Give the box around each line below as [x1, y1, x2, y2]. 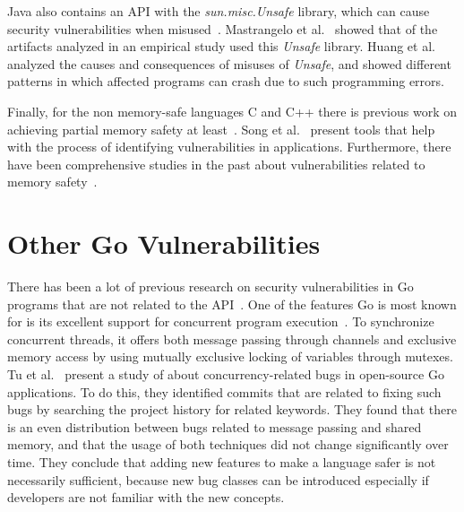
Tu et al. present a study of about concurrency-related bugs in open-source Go [7, 365, 444, 384]
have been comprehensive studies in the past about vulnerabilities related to [7, 154, 425, 173]
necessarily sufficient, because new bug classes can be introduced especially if [7, 470, 429, 489]
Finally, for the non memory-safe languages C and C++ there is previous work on [7, 101, 457, 120]
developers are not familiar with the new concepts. [7, 488, 285, 507]
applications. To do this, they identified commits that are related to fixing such [7, 382, 442, 401]
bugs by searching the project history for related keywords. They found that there [7, 400, 457, 419]
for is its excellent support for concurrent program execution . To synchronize [7, 312, 434, 331]
